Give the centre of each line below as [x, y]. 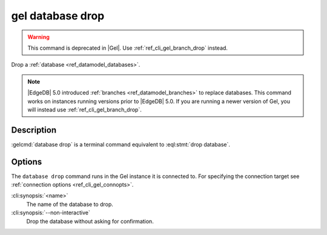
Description [34, 130]
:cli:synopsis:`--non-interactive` [51, 213]
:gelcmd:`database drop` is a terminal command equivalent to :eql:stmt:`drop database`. [121, 144]
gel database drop [58, 16]
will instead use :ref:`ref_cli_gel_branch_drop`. [84, 110]
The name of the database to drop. [70, 204]
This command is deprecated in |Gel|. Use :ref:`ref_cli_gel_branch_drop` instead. [128, 48]
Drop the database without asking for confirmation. [90, 221]
